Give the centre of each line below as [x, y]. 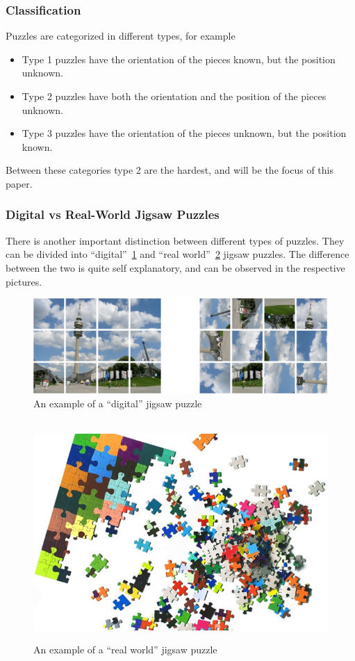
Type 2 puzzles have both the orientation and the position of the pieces [174, 96]
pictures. [24, 281]
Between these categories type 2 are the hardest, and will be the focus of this [170, 170]
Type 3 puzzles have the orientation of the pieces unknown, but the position [184, 133]
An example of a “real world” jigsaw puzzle [125, 650]
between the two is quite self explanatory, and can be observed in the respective [175, 267]
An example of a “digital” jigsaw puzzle [118, 403]
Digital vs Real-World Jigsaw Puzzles [113, 214]
